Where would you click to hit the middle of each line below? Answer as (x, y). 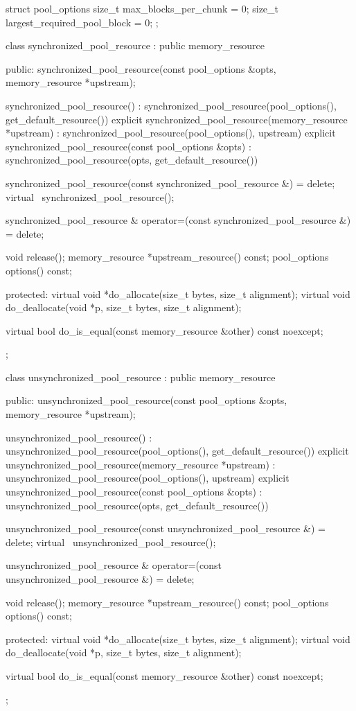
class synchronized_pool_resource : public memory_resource (135, 45)
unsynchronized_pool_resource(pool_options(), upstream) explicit (148, 478)
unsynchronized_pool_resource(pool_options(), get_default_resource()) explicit (177, 451)
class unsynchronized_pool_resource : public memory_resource (141, 377)
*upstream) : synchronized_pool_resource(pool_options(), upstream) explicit (171, 133)
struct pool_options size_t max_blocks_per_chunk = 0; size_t (142, 8)
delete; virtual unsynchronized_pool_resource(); (111, 542)
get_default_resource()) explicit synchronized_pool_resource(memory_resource (177, 119)
